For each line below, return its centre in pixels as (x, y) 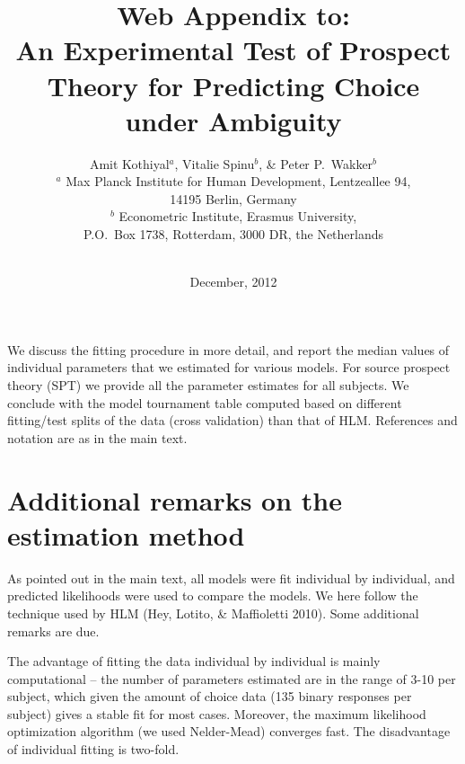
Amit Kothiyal (129, 163)
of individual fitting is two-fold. (93, 749)
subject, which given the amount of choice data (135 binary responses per (210, 696)
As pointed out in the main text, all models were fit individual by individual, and (231, 577)
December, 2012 (233, 282)
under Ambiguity (233, 120)
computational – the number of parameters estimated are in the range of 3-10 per (232, 678)
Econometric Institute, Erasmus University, (238, 216)
